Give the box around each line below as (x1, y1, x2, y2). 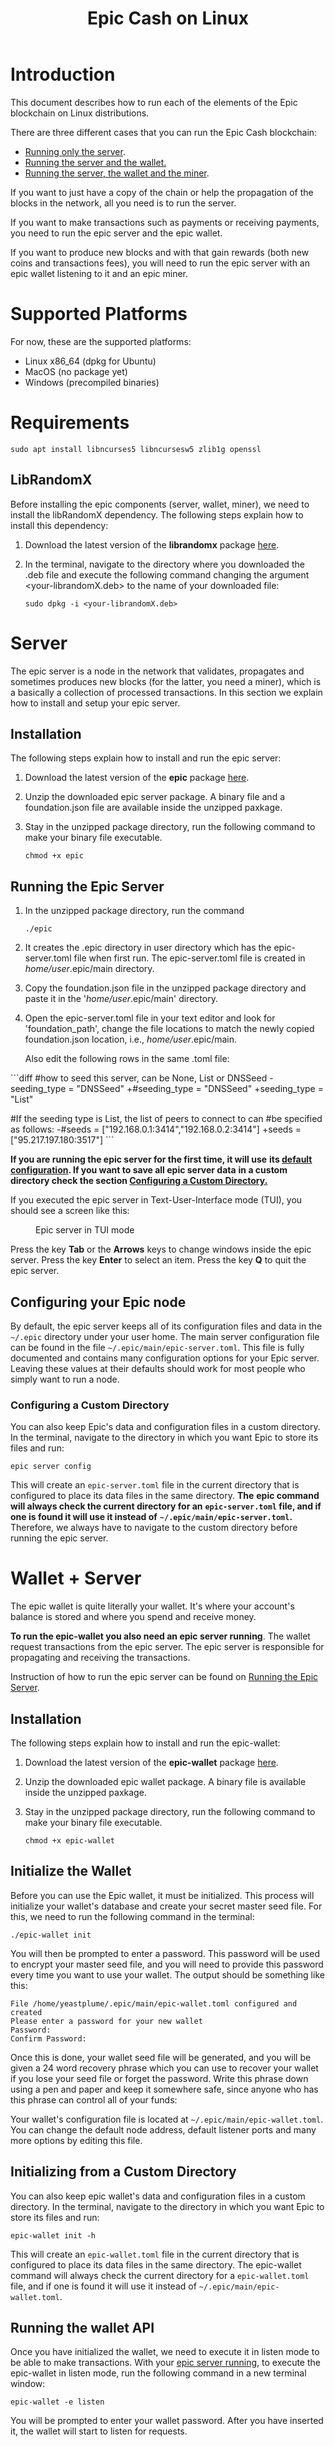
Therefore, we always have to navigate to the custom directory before (10, 1522, 298, 1534)
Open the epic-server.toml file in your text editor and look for (24, 1012, 276, 1024)
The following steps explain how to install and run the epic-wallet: (10, 1737, 281, 1749)
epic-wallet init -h (10, 2230, 97, 2241)
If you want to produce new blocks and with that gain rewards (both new (10, 246, 310, 258)
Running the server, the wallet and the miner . (24, 167, 210, 179)
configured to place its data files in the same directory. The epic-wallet (10, 2258, 302, 2271)
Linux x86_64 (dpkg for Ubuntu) (24, 355, 157, 367)
